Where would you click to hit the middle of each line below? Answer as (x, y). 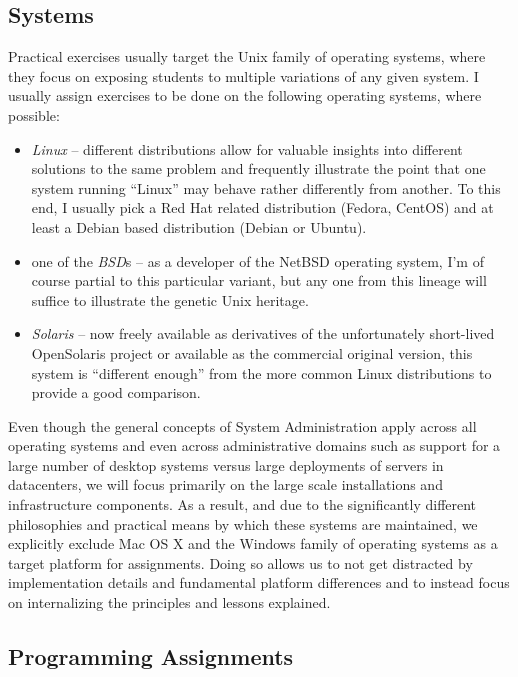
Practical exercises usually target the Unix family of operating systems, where (247, 56)
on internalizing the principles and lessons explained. (169, 602)
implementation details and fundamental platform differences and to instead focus (259, 582)
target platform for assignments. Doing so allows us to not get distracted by (240, 562)
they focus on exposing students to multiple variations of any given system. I (243, 75)
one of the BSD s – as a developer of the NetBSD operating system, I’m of (257, 260)
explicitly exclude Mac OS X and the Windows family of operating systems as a (253, 543)
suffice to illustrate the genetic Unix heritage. (170, 299)
